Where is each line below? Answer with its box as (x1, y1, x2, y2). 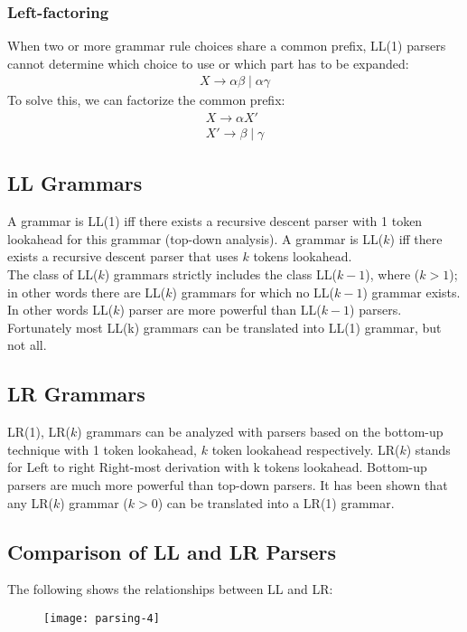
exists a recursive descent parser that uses (7, 247, 238, 266)
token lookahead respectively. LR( (211, 439, 400, 458)
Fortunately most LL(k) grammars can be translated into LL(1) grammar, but (7, 317, 442, 336)
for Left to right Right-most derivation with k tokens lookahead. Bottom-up (7, 457, 427, 476)
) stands (406, 439, 451, 458)
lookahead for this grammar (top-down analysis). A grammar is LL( (7, 229, 384, 248)
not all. (7, 335, 47, 354)
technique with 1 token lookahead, (7, 439, 198, 458)
